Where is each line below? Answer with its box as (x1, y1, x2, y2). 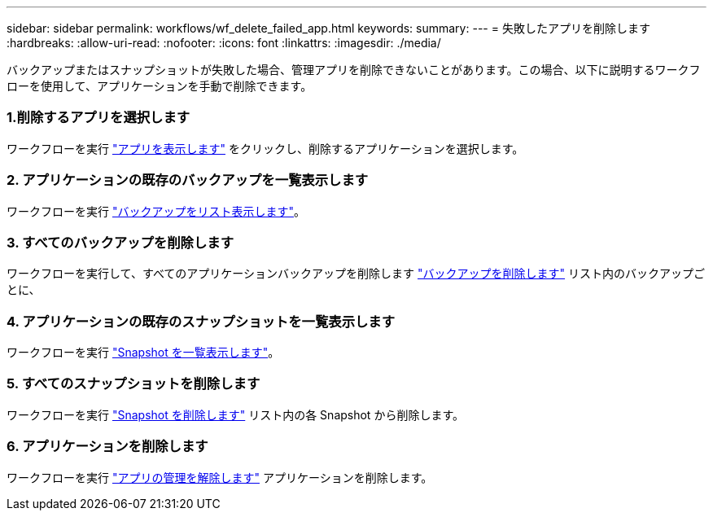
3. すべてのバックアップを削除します (7, 234, 234, 251)
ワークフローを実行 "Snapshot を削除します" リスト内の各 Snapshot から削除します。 (7, 407, 464, 422)
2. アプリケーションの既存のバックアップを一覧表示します (7, 172, 369, 189)
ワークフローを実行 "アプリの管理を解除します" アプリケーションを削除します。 (7, 470, 433, 484)
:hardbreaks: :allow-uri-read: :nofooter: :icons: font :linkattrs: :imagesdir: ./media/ (7, 36, 441, 50)
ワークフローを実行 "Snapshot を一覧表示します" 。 (7, 345, 280, 359)
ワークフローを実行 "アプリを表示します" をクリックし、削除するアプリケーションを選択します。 (7, 141, 524, 156)
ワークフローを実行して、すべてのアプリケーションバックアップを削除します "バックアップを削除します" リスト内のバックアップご (7, 266, 705, 281)
